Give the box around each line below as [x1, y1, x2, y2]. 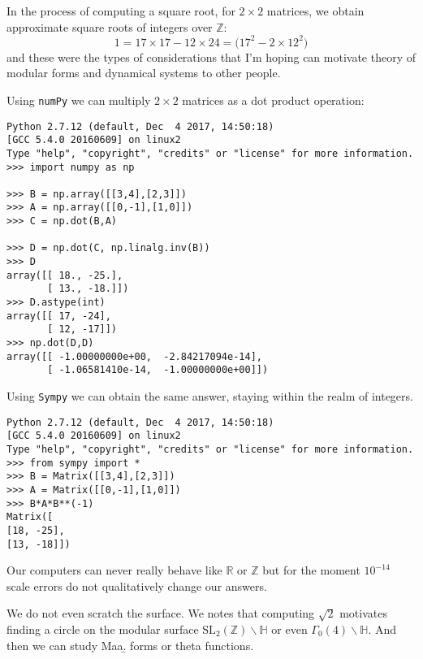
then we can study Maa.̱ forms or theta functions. [6, 636, 254, 653]
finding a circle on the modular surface [6, 621, 199, 637]
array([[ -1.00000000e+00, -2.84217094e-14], [6, 350, 262, 362]
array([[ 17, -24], [6, 310, 111, 322]
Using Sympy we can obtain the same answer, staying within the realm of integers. [6, 388, 413, 404]
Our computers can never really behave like [6, 561, 222, 579]
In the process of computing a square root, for [6, 2, 235, 19]
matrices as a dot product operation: [182, 91, 365, 108]
